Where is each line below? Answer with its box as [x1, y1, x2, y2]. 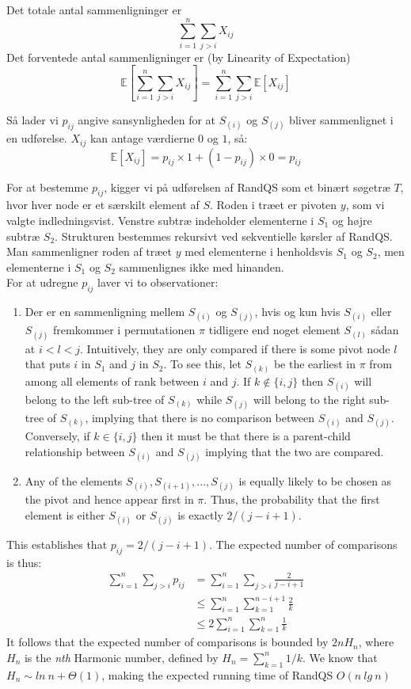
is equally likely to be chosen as [238, 473, 392, 489]
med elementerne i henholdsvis [185, 243, 333, 260]
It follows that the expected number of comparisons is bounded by [6, 634, 329, 650]
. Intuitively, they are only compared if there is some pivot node [80, 340, 390, 356]
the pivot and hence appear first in [25, 491, 194, 508]
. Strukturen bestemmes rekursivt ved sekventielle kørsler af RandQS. [55, 227, 393, 244]
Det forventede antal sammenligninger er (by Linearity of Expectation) [6, 48, 351, 65]
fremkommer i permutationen [53, 322, 196, 338]
